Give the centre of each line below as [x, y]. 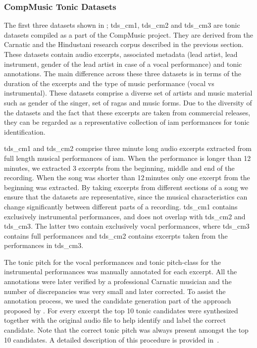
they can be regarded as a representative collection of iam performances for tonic [127, 122]
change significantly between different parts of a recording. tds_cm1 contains [121, 206]
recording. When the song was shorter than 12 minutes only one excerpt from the [127, 177]
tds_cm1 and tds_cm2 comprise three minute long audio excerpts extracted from [128, 148]
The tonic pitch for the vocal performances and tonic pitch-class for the [112, 262]
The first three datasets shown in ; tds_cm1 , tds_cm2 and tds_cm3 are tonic [122, 25]
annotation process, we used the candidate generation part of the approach [118, 301]
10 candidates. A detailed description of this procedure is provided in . [112, 339]
